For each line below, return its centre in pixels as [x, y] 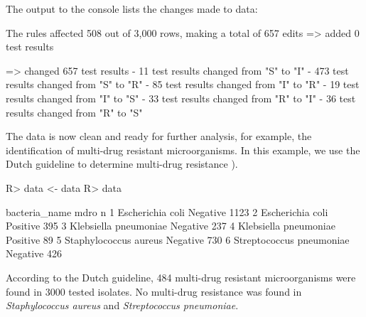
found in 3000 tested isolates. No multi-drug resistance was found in [154, 291]
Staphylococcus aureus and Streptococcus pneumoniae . [122, 305]
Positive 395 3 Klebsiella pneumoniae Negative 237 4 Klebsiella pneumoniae [171, 226]
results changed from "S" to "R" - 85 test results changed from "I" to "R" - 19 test [183, 84]
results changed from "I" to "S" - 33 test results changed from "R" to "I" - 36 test [181, 98]
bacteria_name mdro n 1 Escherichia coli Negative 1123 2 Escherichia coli [167, 211]
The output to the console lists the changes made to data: [132, 9]
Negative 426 [34, 253]
